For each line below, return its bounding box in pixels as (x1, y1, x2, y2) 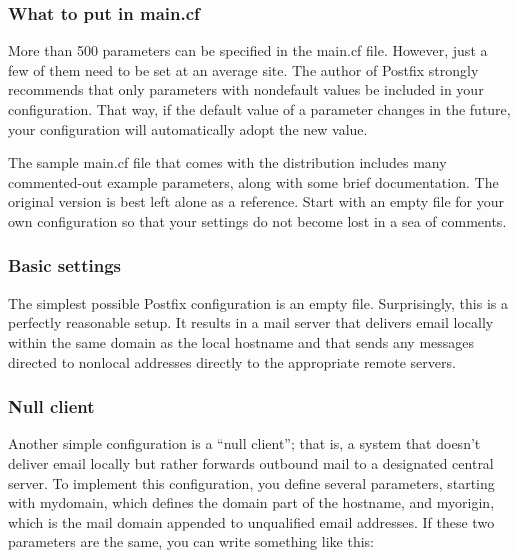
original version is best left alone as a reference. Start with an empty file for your (8, 191, 505, 212)
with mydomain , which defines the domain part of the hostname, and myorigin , (8, 492, 495, 513)
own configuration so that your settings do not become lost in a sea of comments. (8, 210, 507, 231)
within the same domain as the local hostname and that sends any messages (8, 331, 475, 352)
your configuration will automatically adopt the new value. (8, 118, 368, 139)
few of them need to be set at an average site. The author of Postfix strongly (8, 59, 479, 80)
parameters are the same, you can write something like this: (8, 531, 374, 552)
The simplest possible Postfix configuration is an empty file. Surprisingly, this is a (8, 292, 508, 313)
